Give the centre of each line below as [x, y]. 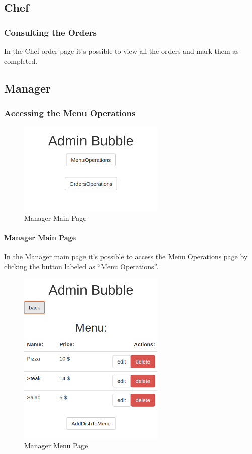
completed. [21, 61]
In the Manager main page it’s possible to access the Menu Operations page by [126, 257]
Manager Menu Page [56, 446]
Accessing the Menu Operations [70, 112]
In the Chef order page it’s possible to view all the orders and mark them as [121, 51]
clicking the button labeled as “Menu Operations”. [81, 266]
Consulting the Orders [51, 32]
